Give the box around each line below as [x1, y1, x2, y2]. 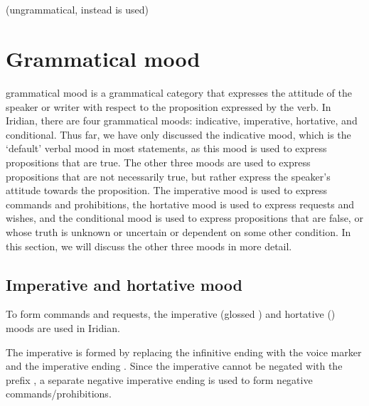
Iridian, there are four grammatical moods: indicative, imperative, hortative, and [6, 113, 358, 128]
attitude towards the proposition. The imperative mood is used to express [6, 183, 328, 198]
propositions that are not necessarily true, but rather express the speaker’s [6, 169, 331, 183]
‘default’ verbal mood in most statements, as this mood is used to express [6, 141, 327, 156]
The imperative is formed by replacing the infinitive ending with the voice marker [6, 344, 362, 359]
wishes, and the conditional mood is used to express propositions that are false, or [6, 210, 363, 225]
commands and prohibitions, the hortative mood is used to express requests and [6, 196, 354, 211]
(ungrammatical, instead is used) [6, 2, 149, 17]
